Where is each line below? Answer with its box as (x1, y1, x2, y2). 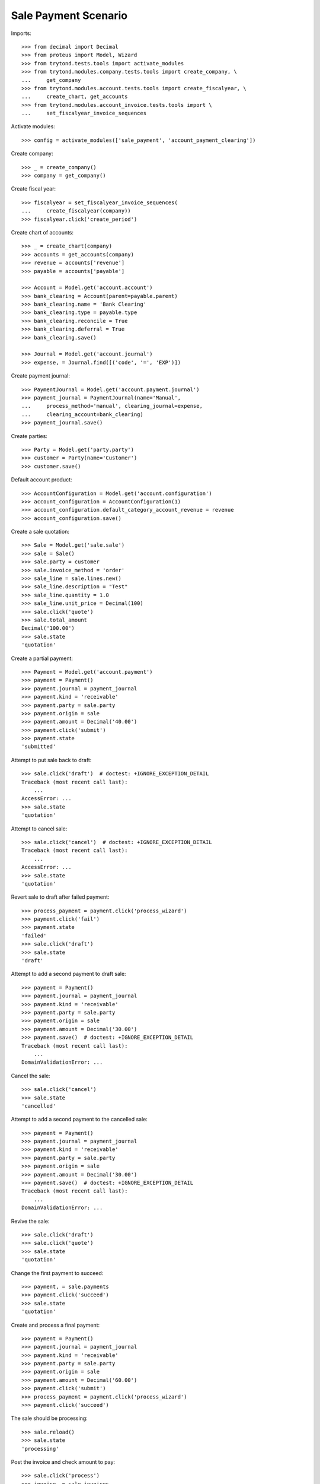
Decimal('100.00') (21, 625, 75, 632)
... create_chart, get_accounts (21, 93, 128, 100)
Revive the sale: (11, 1217, 50, 1225)
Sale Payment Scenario (11, 9, 127, 22)
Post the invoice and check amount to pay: (11, 1458, 116, 1466)
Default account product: (11, 476, 72, 483)
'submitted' (21, 743, 56, 750)
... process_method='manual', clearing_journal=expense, (21, 402, 203, 410)
